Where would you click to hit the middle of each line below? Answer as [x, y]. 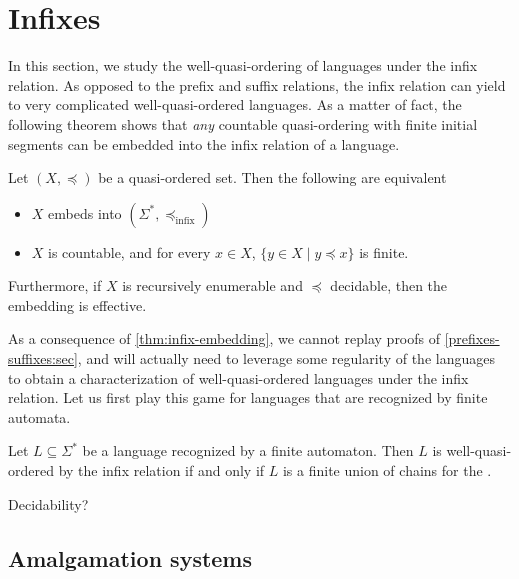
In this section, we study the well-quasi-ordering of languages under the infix [243, 65]
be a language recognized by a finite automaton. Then [248, 450]
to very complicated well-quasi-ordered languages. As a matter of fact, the [235, 104]
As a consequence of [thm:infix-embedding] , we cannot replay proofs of [224, 338]
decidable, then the [389, 285]
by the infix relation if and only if [161, 470]
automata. [39, 416]
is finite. [384, 251]
